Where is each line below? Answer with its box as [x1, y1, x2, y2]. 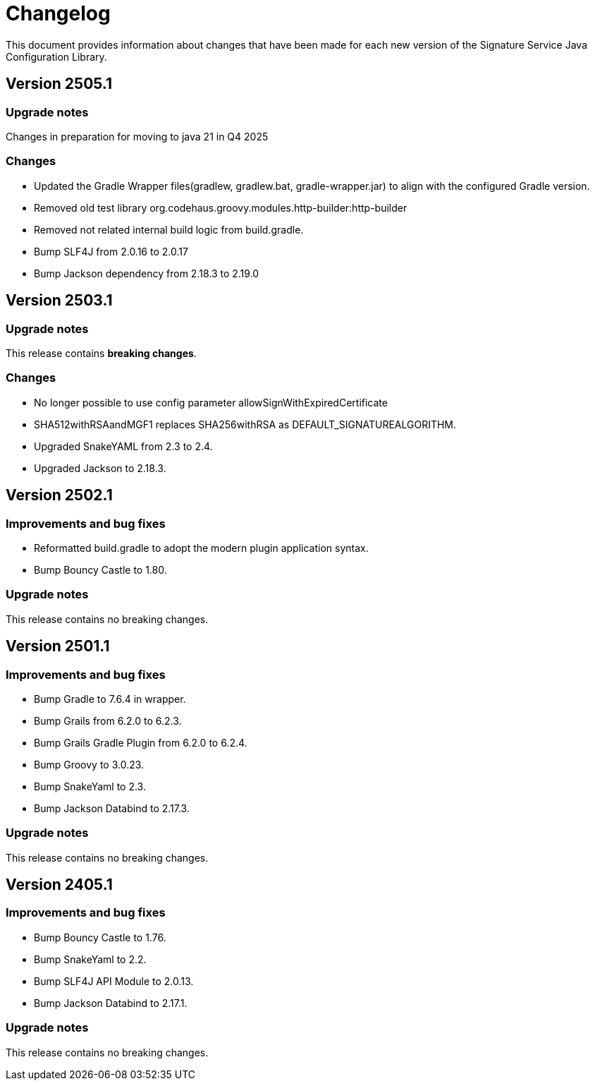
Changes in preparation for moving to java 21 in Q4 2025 [6, 130, 269, 143]
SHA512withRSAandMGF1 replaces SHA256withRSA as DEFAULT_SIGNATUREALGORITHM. [34, 418, 457, 430]
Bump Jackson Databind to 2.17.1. [34, 996, 188, 1009]
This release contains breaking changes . [6, 346, 197, 359]
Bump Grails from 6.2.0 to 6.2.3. [34, 714, 182, 727]
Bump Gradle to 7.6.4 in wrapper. [34, 692, 186, 705]
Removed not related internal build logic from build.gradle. [34, 223, 304, 236]
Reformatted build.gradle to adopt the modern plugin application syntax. [34, 541, 369, 554]
